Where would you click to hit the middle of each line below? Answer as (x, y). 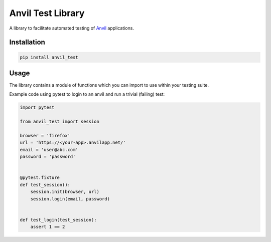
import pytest (37, 107)
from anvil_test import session (60, 122)
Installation (27, 42)
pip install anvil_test (49, 57)
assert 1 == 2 (48, 227)
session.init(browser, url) (65, 192)
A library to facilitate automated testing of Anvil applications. (72, 28)
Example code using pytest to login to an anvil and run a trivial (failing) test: (87, 94)
